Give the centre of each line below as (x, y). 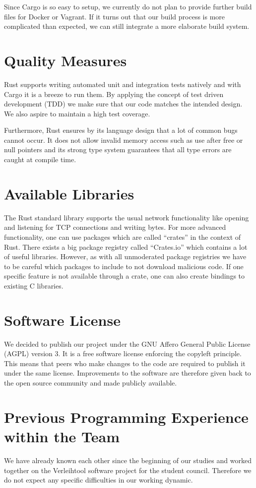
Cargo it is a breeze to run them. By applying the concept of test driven (114, 94)
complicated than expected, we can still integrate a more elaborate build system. (127, 26)
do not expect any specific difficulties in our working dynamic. (98, 480)
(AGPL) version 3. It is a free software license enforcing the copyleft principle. (123, 353)
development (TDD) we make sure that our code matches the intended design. (123, 104)
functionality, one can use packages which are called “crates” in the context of (123, 237)
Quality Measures (65, 60)
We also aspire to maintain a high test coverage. (77, 113)
